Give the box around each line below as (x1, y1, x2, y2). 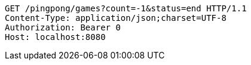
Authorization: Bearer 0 (5, 23, 121, 32)
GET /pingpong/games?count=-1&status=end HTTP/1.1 (5, 4, 247, 13)
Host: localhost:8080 (5, 32, 106, 42)
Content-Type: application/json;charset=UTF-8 (5, 13, 226, 23)
